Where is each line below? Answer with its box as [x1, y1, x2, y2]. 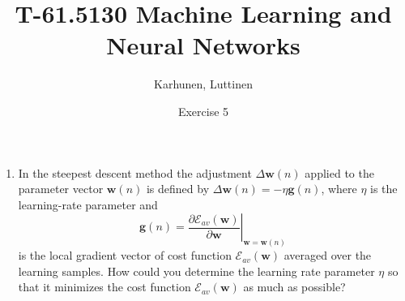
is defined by [146, 180, 210, 197]
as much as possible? [243, 278, 346, 295]
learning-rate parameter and [18, 196, 158, 213]
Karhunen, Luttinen [154, 75, 253, 92]
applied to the [305, 164, 374, 181]
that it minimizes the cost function [18, 278, 191, 295]
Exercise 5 [177, 102, 229, 119]
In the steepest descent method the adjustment [18, 164, 252, 181]
